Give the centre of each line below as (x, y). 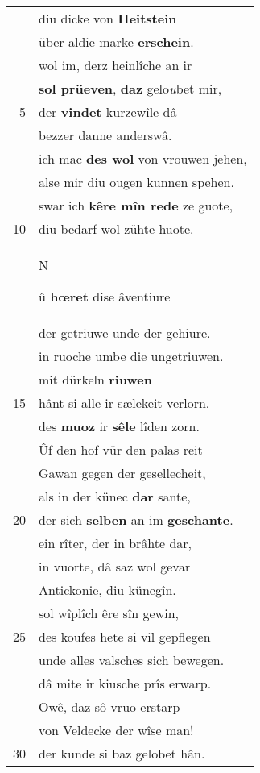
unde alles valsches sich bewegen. (132, 660)
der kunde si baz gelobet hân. (122, 753)
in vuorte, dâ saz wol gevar (115, 566)
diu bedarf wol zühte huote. (116, 229)
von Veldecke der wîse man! (116, 730)
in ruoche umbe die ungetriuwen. (131, 356)
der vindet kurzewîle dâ (108, 112)
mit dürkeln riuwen (96, 379)
